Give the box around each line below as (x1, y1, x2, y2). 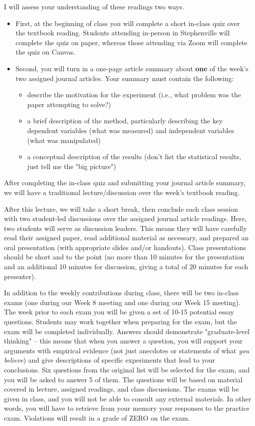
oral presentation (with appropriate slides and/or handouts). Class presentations (4, 242, 246, 252)
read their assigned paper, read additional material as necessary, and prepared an (4, 232, 249, 243)
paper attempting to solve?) (27, 99, 112, 109)
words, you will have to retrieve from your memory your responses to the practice (4, 403, 250, 413)
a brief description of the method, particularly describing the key (27, 115, 223, 126)
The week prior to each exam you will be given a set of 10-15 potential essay (4, 307, 234, 317)
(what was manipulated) (27, 135, 101, 145)
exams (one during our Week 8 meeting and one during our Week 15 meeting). (4, 297, 241, 307)
